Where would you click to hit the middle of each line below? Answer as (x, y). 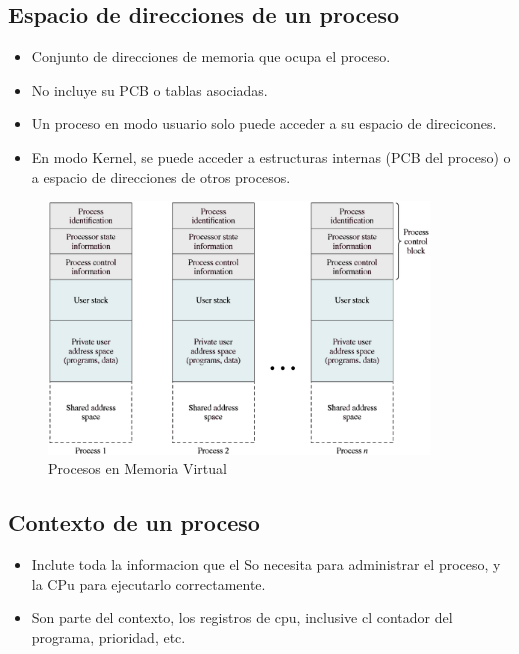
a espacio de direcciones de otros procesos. (161, 176)
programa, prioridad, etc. (108, 636)
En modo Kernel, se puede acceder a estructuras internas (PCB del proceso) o (271, 156)
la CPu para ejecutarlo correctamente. (148, 583)
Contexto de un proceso (134, 522)
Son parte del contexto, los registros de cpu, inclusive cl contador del (242, 617)
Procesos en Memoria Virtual (137, 468)
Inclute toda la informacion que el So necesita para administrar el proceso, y (266, 563)
